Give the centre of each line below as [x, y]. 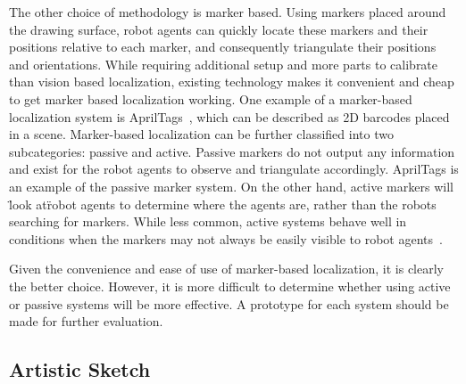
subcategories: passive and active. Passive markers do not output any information [232, 151]
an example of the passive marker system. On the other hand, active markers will [231, 186]
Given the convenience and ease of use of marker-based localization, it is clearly [226, 269]
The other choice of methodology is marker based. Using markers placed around [228, 12]
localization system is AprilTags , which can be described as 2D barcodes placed [229, 116]
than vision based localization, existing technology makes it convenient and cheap [232, 82]
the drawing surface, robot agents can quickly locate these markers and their [219, 29]
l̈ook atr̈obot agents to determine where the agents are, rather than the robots [223, 204]
